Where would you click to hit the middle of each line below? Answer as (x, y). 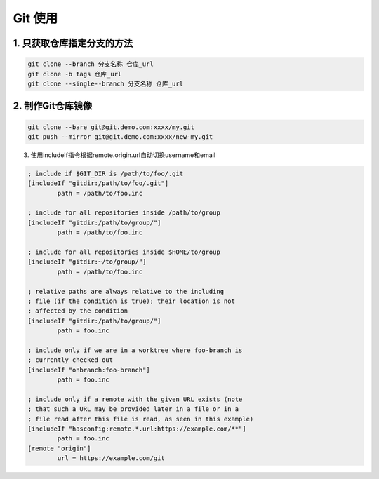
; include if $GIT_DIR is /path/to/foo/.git (106, 173)
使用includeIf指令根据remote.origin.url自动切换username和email (123, 155)
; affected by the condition (78, 311)
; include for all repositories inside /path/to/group (124, 213)
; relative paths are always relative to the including (126, 291)
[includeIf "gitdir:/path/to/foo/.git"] (98, 183)
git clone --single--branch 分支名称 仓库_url (106, 83)
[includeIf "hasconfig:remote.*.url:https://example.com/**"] (137, 429)
